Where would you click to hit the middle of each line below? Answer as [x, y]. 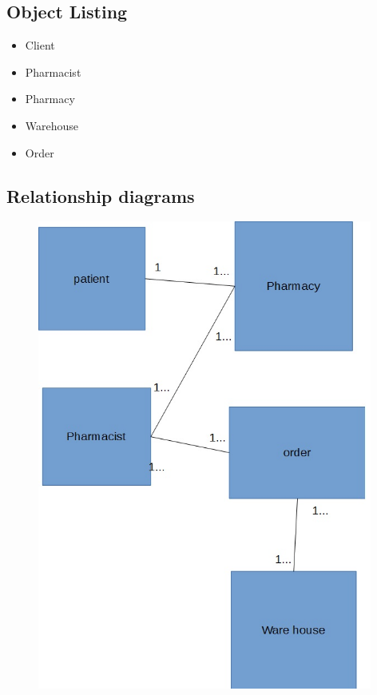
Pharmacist [53, 71]
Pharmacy [50, 99]
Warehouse [52, 125]
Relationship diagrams [101, 195]
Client [40, 45]
